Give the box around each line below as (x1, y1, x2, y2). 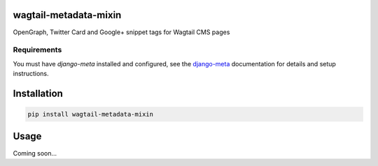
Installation (13, 87, 63, 99)
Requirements (13, 45, 62, 55)
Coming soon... (13, 149, 57, 157)
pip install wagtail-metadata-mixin (27, 110, 154, 119)
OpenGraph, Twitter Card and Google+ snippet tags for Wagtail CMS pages (13, 28, 230, 36)
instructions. (13, 70, 49, 78)
